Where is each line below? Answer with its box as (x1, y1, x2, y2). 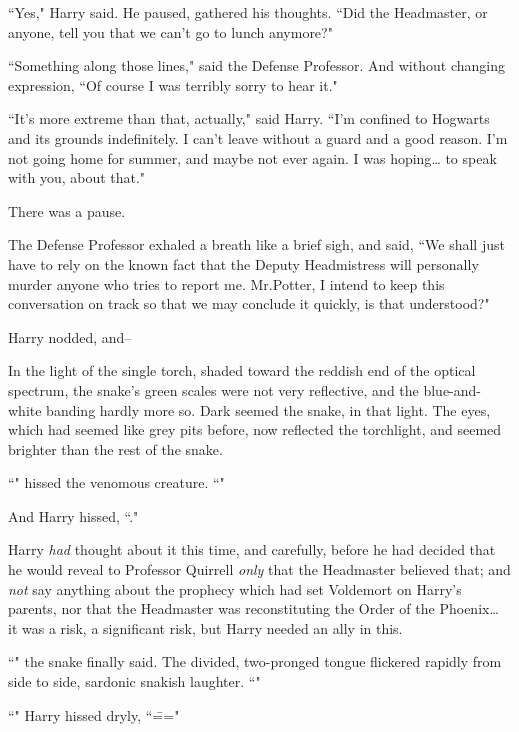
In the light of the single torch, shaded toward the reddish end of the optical (8, 360, 476, 381)
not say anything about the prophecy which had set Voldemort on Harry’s (8, 578, 462, 599)
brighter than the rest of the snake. (8, 438, 223, 459)
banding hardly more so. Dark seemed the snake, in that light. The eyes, (46, 399, 491, 420)
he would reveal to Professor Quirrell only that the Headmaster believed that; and (8, 559, 511, 580)
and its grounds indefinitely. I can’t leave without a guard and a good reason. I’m (8, 127, 508, 148)
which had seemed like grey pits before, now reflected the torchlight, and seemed (8, 419, 502, 440)
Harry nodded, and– (8, 326, 132, 347)
